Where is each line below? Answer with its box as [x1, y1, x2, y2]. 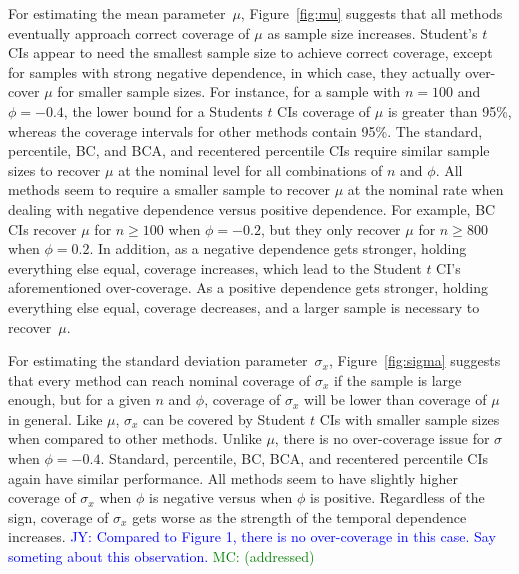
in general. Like [8, 408, 103, 429]
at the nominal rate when [347, 179, 504, 200]
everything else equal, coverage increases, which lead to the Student [8, 257, 422, 278]
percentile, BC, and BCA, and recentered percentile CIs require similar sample [8, 140, 490, 161]
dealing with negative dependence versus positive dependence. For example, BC [8, 198, 496, 219]
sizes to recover [8, 159, 101, 180]
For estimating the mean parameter [8, 3, 226, 23]
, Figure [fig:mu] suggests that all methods [240, 3, 503, 23]
